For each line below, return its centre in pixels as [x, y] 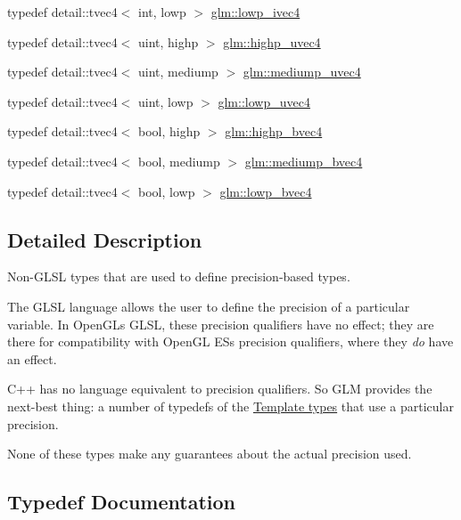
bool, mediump [179, 161]
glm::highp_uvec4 [272, 41]
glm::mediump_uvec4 [302, 72]
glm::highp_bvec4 [274, 131]
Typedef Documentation [121, 502]
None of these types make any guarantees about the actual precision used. [210, 454]
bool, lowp [167, 191]
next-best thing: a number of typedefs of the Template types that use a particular [230, 406]
